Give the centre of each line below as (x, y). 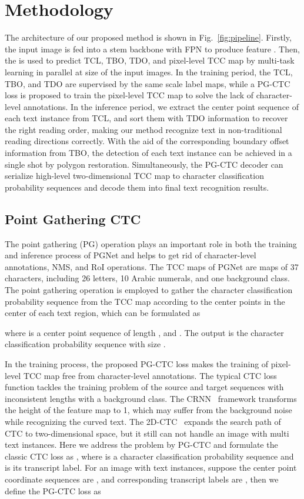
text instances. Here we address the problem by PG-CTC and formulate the (141, 445)
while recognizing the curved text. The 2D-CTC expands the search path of (143, 421)
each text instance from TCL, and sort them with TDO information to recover (146, 118)
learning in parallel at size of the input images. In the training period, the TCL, (149, 71)
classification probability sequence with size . (85, 344)
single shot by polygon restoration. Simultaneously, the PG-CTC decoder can (144, 164)
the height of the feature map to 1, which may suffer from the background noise (148, 410)
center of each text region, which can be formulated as (103, 313)
